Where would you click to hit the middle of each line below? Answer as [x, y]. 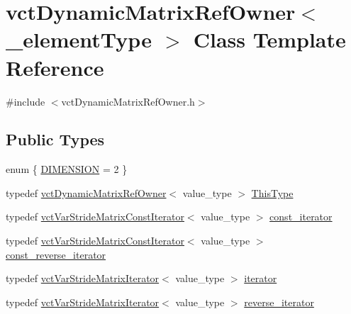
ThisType [272, 192]
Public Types [55, 139]
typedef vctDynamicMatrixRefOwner [86, 192]
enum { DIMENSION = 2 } [67, 169]
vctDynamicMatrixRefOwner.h [128, 101]
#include [26, 101]
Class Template [269, 39]
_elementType [79, 39]
